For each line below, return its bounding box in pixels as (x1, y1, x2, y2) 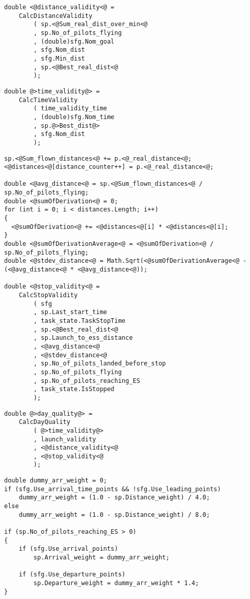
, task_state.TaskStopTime (33, 317, 126, 324)
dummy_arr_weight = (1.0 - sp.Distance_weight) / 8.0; (18, 511, 210, 518)
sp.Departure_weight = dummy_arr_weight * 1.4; (33, 579, 199, 587)
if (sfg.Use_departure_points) (18, 571, 126, 578)
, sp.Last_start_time (33, 308, 107, 316)
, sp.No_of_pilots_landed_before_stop (33, 360, 166, 368)
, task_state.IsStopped (33, 385, 114, 393)
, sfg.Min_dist (33, 54, 85, 62)
